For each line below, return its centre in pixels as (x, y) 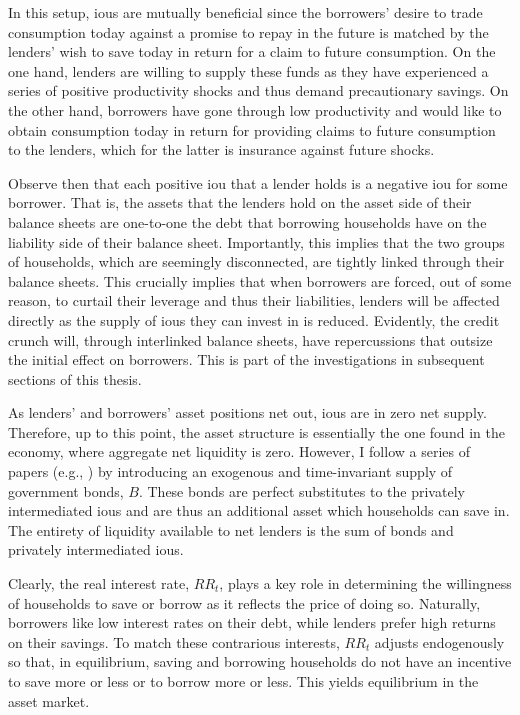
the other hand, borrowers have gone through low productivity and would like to (255, 109)
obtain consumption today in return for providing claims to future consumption (252, 129)
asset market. (49, 700)
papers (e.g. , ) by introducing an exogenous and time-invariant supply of (230, 471)
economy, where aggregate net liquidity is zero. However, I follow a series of (239, 451)
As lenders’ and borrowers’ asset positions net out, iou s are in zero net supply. (247, 412)
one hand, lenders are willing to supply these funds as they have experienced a (248, 70)
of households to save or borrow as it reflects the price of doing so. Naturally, (244, 602)
